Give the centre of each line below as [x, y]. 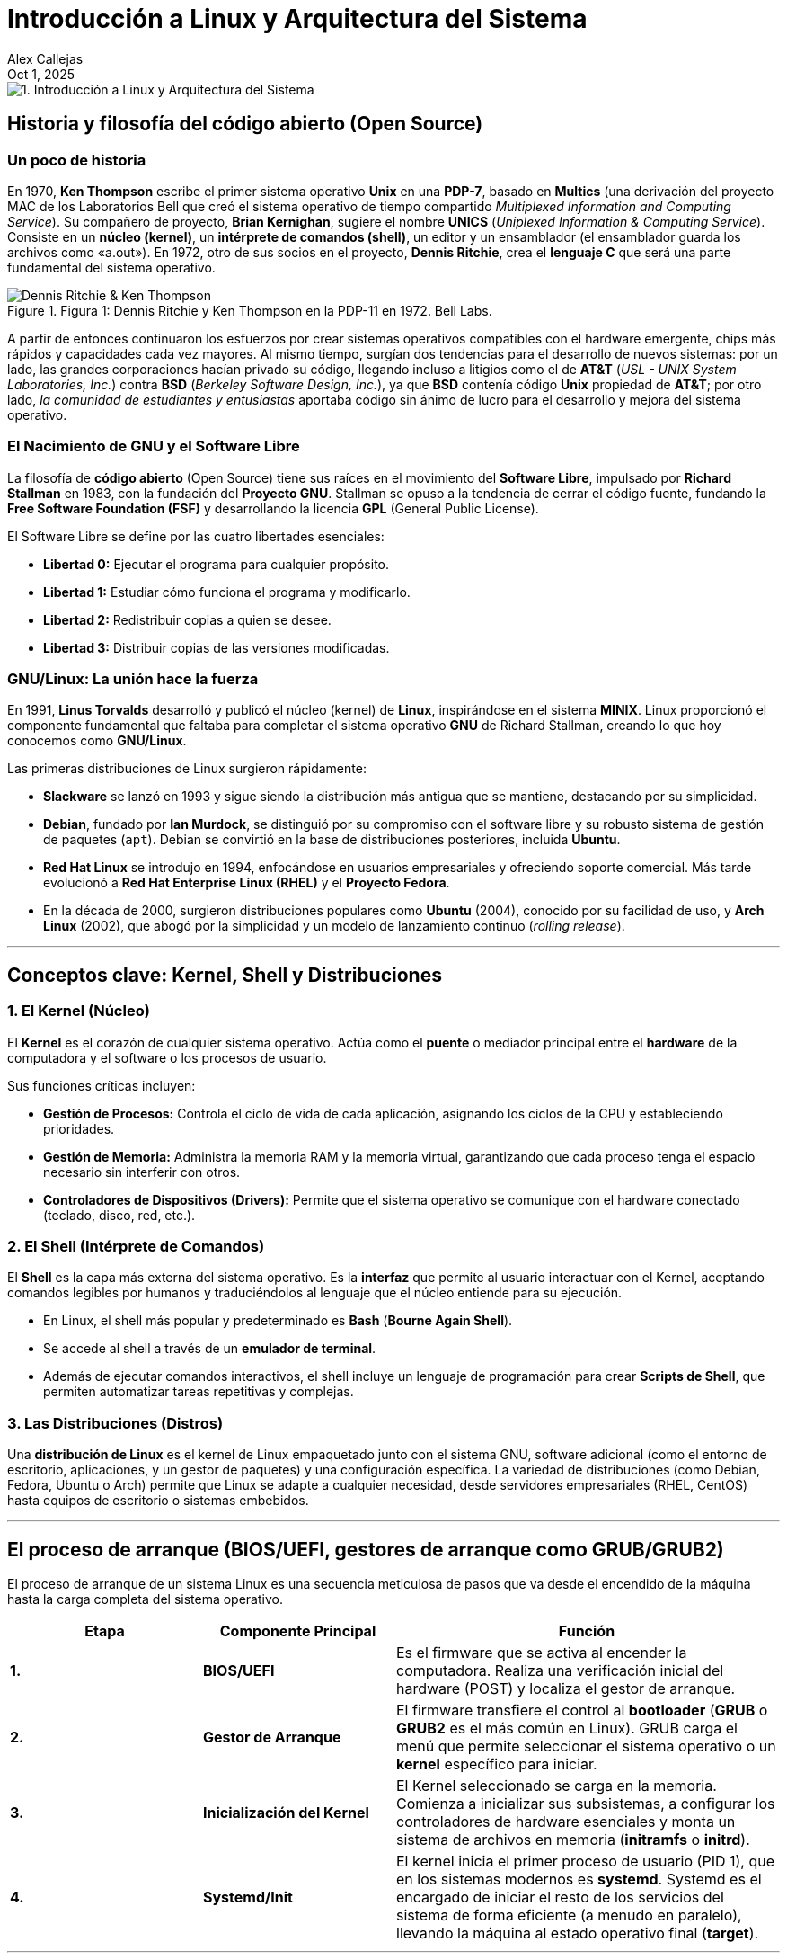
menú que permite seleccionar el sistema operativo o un [586, 1746]
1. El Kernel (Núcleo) [79, 1011]
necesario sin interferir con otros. [142, 1172]
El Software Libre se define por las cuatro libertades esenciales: [196, 536]
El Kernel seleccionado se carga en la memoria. [557, 1786]
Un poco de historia [77, 160]
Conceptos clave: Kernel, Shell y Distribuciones [225, 975]
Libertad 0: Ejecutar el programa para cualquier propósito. [217, 564]
